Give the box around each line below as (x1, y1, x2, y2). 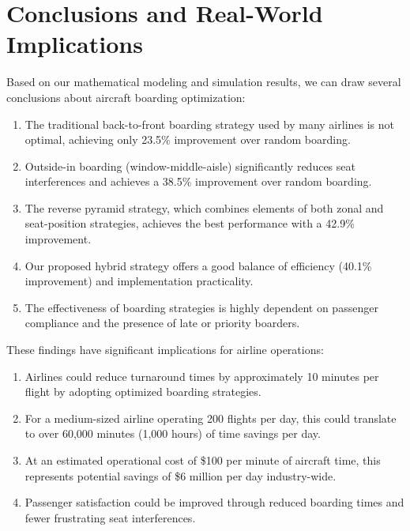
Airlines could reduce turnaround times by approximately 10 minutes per (24, 367, 379, 384)
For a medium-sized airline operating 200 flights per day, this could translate (24, 409, 397, 426)
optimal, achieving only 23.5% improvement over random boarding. (24, 131, 351, 148)
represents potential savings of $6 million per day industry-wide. (24, 467, 337, 484)
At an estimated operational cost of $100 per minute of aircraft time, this (24, 452, 381, 468)
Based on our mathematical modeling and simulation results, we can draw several (6, 73, 401, 90)
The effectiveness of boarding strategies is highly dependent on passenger (24, 299, 378, 315)
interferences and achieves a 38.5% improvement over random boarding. (24, 173, 372, 190)
